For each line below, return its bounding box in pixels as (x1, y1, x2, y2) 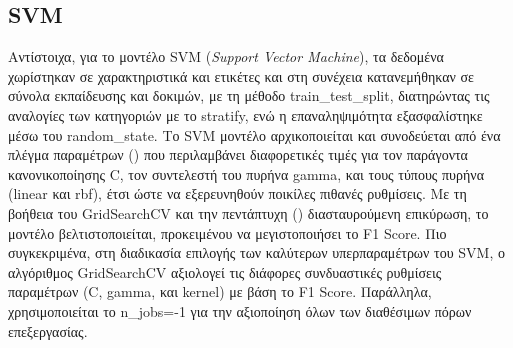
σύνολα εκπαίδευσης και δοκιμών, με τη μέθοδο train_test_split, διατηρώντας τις (8, 85, 490, 106)
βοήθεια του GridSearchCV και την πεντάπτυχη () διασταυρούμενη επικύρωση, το (8, 202, 489, 223)
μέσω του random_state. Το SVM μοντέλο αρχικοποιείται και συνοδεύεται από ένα (8, 124, 501, 145)
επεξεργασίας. (8, 320, 88, 341)
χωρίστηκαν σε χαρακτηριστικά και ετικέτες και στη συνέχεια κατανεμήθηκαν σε (8, 65, 474, 86)
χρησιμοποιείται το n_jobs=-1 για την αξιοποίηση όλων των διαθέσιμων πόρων (8, 300, 472, 321)
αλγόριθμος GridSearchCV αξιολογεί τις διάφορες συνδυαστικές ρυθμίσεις (8, 261, 442, 282)
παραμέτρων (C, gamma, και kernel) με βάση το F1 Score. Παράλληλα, (8, 281, 432, 302)
